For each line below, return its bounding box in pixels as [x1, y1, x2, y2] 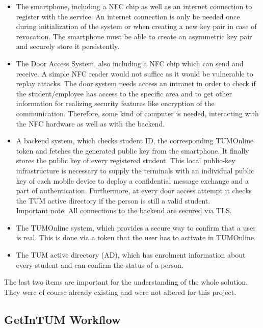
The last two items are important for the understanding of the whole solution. [4, 276, 248, 287]
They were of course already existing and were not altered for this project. [4, 286, 236, 297]
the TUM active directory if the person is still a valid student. [16, 195, 211, 206]
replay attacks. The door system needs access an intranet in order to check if [16, 78, 256, 89]
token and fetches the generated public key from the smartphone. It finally [16, 145, 249, 156]
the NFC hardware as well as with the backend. [16, 118, 165, 129]
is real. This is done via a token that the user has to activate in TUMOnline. [16, 232, 256, 243]
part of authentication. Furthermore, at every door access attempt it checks [16, 185, 252, 196]
